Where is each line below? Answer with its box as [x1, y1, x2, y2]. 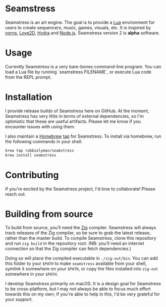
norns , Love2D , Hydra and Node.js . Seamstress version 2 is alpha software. [5, 30, 160, 36]
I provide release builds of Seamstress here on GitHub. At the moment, [5, 107, 150, 114]
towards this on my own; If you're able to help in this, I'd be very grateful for [5, 291, 160, 297]
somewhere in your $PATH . [5, 271, 58, 277]
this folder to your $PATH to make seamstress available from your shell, [5, 260, 147, 266]
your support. [5, 297, 33, 303]
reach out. [5, 191, 26, 197]
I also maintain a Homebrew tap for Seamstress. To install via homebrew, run [5, 133, 162, 139]
